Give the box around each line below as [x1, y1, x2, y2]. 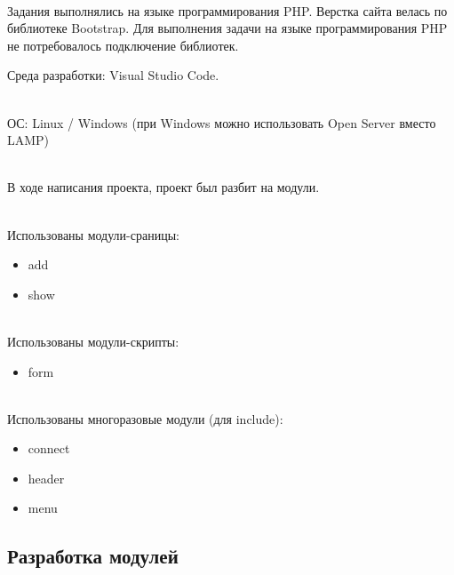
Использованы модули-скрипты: [7, 331, 179, 350]
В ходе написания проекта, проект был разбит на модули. [7, 178, 320, 196]
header [28, 468, 65, 487]
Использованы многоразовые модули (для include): [7, 409, 283, 427]
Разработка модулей [7, 542, 179, 570]
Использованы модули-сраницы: [7, 225, 179, 244]
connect [28, 439, 70, 458]
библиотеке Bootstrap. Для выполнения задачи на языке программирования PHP [7, 19, 448, 37]
